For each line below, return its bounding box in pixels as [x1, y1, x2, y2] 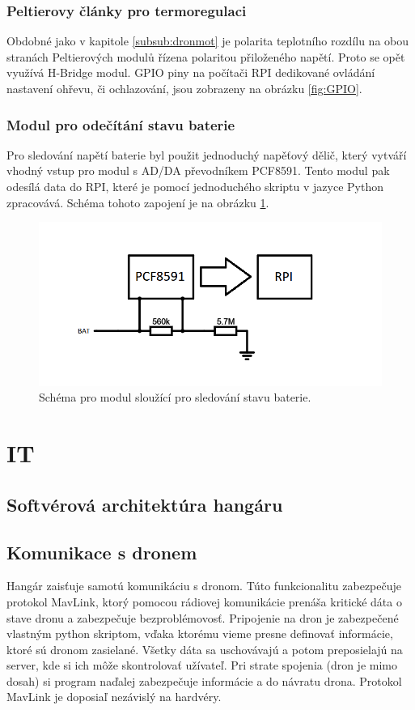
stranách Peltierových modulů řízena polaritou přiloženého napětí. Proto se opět [6, 48, 405, 65]
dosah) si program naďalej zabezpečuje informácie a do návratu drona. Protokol [6, 672, 402, 689]
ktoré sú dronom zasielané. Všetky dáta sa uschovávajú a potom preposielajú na [6, 640, 403, 657]
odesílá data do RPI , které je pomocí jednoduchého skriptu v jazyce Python [6, 178, 383, 194]
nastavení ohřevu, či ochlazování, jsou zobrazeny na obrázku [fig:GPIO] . [6, 80, 362, 96]
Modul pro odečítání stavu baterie [6, 114, 235, 134]
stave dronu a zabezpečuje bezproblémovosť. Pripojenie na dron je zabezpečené [6, 609, 399, 626]
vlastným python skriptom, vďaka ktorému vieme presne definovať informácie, [6, 625, 393, 642]
